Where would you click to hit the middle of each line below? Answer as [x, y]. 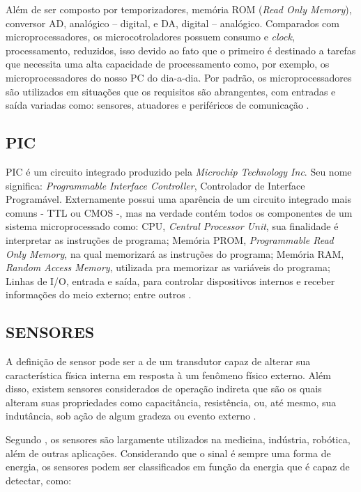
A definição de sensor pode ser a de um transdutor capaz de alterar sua [158, 361]
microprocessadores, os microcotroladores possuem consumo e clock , [150, 37]
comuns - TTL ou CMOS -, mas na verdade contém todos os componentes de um [179, 212]
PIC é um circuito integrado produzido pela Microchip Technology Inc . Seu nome [179, 171]
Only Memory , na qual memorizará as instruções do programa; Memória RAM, [175, 253]
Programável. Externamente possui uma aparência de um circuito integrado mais [178, 199]
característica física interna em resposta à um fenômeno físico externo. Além [168, 375]
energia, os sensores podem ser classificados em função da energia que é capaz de [178, 467]
